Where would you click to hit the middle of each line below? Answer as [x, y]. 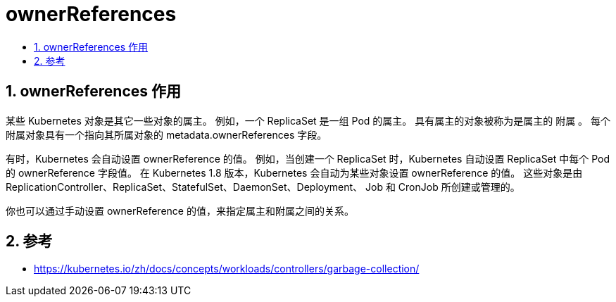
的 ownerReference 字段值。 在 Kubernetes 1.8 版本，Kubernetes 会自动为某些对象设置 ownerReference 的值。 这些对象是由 [294, 172]
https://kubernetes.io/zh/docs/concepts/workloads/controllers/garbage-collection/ [227, 269]
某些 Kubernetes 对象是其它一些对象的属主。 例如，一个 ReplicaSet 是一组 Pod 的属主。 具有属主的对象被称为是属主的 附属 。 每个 [308, 120]
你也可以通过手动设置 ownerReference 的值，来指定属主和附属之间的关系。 [180, 210]
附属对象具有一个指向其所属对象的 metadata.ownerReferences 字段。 [166, 134]
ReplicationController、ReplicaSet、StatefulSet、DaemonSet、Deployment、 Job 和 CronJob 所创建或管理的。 [263, 187]
